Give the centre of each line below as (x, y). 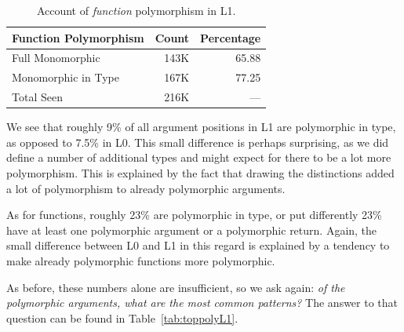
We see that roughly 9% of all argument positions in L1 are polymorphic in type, (201, 127)
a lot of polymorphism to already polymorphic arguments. (146, 188)
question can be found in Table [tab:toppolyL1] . (122, 317)
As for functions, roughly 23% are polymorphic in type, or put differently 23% (194, 215)
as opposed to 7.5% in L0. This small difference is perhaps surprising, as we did (198, 142)
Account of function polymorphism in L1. (136, 10)
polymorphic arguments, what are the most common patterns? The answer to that (202, 303)
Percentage (231, 37)
